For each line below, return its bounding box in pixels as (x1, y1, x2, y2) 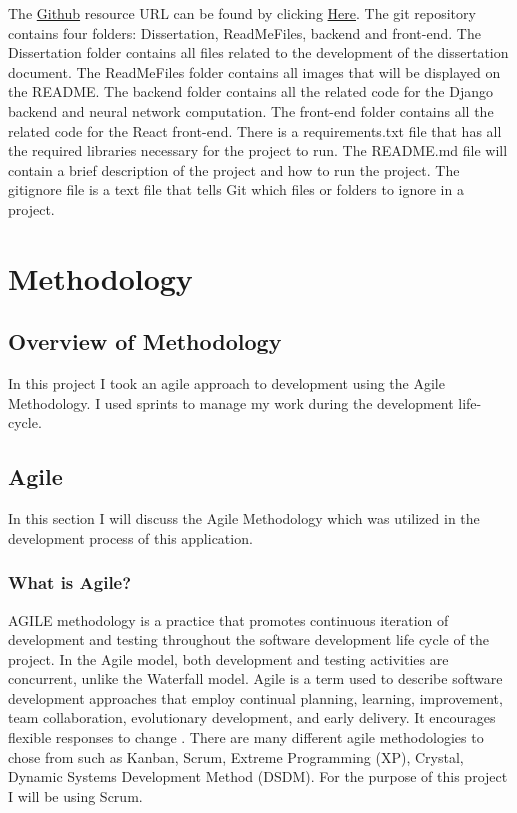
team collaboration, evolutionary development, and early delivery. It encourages (8, 707, 496, 728)
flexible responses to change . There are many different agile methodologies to (8, 727, 484, 748)
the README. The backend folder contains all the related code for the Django (8, 81, 493, 102)
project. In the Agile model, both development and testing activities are (8, 648, 449, 669)
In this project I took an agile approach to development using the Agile (8, 373, 445, 394)
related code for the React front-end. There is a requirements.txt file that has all (8, 120, 502, 141)
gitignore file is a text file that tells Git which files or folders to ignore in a (8, 179, 464, 200)
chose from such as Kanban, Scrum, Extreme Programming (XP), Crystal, (8, 746, 464, 767)
